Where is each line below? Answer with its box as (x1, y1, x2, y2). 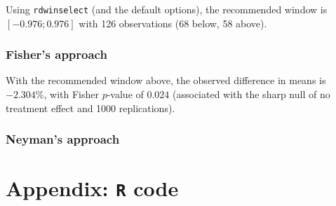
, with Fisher (43, 87, 99, 102)
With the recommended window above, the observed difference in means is (6, 73, 326, 88)
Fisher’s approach (6, 46, 107, 63)
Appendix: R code (6, 174, 179, 202)
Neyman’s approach (6, 130, 120, 148)
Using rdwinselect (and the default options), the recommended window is (6, 2, 328, 16)
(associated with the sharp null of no (173, 87, 330, 102)
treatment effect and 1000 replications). (6, 100, 175, 115)
